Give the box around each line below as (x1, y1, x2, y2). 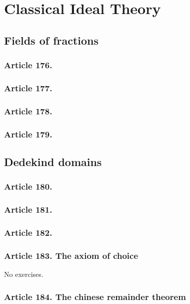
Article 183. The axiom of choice (4, 249, 138, 261)
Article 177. (4, 81, 52, 94)
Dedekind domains (4, 154, 102, 169)
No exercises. (4, 269, 43, 279)
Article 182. (4, 226, 52, 238)
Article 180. (4, 180, 52, 193)
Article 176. (4, 59, 52, 71)
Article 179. (4, 127, 52, 140)
